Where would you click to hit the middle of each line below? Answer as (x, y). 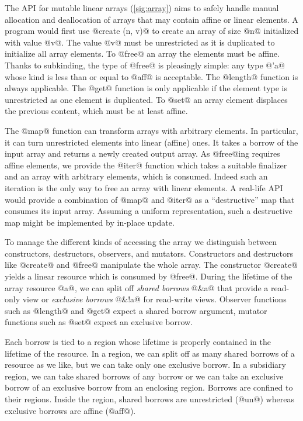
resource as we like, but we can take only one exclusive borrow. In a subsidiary (145, 365)
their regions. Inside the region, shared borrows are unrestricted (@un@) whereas (149, 399)
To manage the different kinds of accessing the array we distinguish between (141, 242)
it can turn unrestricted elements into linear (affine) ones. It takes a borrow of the (151, 142)
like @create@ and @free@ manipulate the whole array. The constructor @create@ (151, 265)
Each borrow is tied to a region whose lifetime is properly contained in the (138, 342)
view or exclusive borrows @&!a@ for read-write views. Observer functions (154, 299)
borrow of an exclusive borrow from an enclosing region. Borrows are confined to (149, 387)
